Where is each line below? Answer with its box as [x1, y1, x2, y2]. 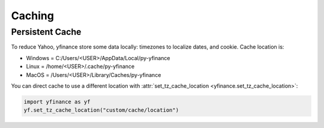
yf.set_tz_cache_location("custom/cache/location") [23, 107, 179, 114]
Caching [11, 9, 54, 22]
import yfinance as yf [23, 98, 91, 105]
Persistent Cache [11, 26, 82, 37]
